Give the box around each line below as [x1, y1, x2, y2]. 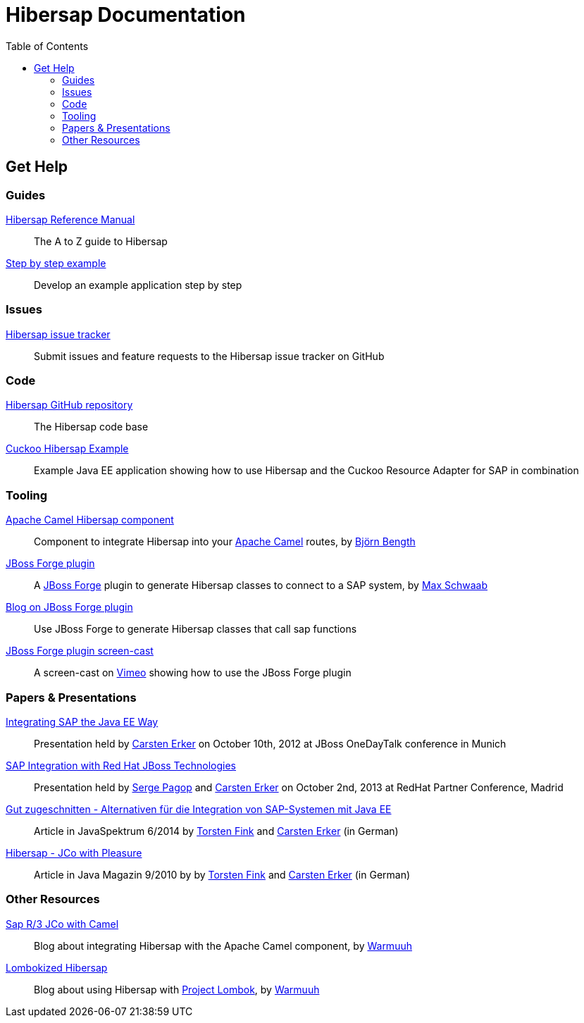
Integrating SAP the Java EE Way [6, 715, 159, 728]
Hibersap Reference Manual [6, 213, 135, 225]
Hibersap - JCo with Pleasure [6, 846, 142, 859]
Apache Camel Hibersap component [6, 514, 174, 526]
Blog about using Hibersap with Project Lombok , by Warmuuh [34, 983, 320, 996]
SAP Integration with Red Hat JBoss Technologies [6, 759, 236, 771]
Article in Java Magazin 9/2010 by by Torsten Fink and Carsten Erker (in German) [34, 868, 411, 881]
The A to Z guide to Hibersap [34, 235, 168, 247]
